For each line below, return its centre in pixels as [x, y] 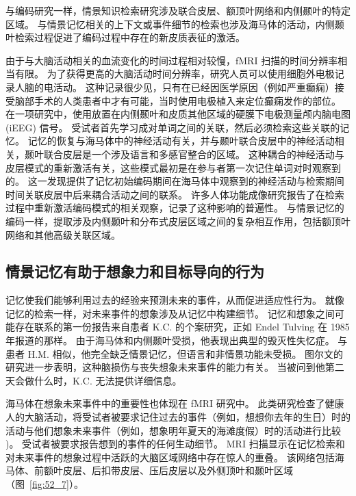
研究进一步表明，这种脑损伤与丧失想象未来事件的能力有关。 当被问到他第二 [175, 367]
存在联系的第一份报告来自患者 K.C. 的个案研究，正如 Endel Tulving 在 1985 [182, 327]
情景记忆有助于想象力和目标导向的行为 [135, 271]
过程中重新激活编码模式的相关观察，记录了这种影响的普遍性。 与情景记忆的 [175, 208]
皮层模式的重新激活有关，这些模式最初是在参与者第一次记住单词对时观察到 [173, 167]
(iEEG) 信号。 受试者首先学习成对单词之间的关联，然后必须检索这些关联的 [173, 127]
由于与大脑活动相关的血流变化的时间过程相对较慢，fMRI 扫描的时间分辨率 [172, 60]
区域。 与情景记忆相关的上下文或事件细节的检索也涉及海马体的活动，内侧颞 [175, 24]
